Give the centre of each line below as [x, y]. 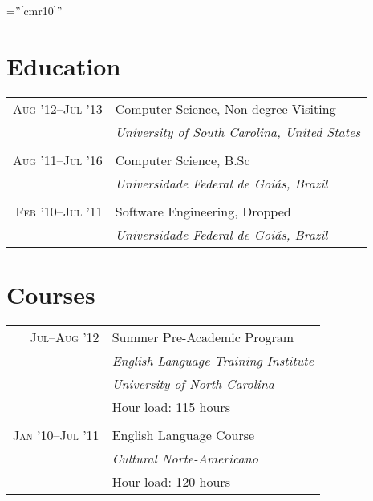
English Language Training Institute [213, 360]
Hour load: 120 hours [171, 481]
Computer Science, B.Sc [182, 160]
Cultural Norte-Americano [185, 458]
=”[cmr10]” [34, 10]
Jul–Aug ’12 [65, 337]
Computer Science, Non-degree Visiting [225, 108]
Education [64, 65]
